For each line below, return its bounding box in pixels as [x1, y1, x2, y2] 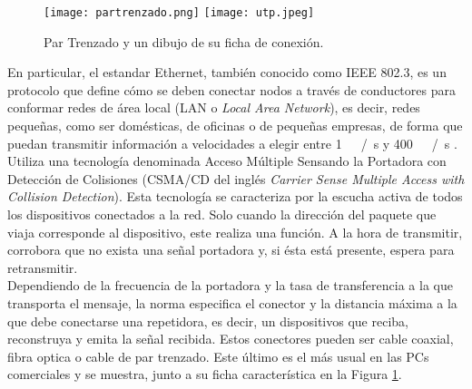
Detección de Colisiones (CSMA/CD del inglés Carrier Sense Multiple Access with [7, 169, 465, 188]
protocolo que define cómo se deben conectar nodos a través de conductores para [7, 80, 456, 99]
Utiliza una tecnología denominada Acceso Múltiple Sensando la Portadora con [7, 151, 447, 170]
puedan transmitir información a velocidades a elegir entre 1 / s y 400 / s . [7, 133, 457, 152]
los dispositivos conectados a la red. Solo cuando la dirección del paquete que [7, 205, 437, 223]
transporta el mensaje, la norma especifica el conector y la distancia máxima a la [7, 293, 457, 312]
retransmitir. [7, 258, 78, 277]
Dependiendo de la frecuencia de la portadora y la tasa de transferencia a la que [7, 276, 453, 295]
